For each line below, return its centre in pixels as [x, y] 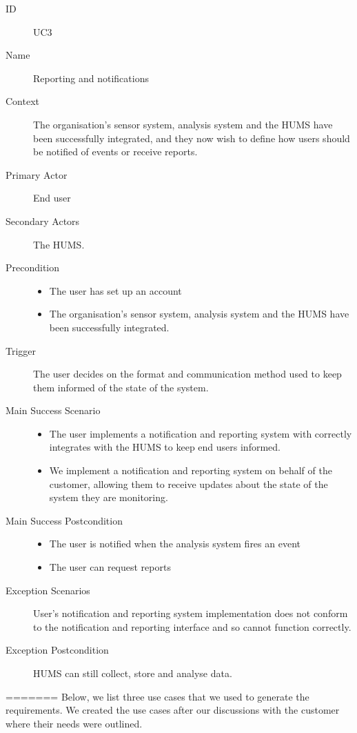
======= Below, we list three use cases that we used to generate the [157, 696]
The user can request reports [110, 567]
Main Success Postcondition [64, 520]
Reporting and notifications [91, 78]
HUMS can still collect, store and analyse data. [133, 673]
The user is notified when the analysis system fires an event [175, 544]
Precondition [33, 267]
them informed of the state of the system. [121, 387]
